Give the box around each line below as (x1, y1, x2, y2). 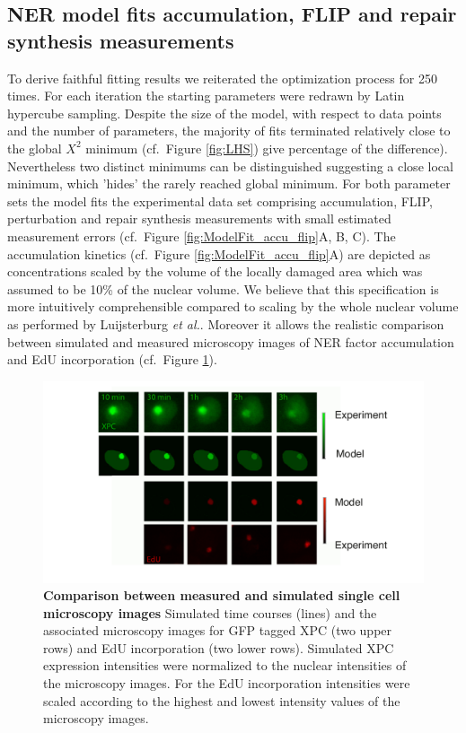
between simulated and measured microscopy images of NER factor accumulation (7, 332, 454, 351)
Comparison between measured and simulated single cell (43, 586, 400, 605)
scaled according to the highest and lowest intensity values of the (43, 691, 400, 710)
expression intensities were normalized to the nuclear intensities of (43, 656, 407, 675)
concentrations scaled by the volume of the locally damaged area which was (7, 262, 423, 281)
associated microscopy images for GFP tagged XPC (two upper (43, 621, 392, 640)
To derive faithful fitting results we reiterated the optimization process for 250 (7, 68, 437, 87)
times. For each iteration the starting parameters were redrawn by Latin (7, 86, 405, 105)
